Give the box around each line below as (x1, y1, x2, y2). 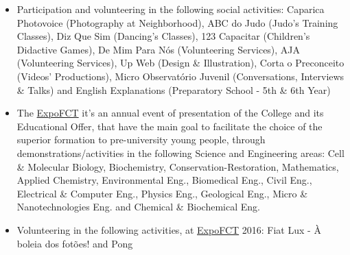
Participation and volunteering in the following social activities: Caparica (16, 2, 325, 16)
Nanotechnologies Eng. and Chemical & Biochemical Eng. (16, 199, 260, 214)
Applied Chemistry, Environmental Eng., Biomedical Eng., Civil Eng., (16, 173, 312, 187)
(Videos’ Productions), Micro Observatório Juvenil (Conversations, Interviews (16, 69, 345, 83)
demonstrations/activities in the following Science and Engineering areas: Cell (16, 145, 345, 160)
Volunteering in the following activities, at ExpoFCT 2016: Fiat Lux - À (16, 222, 321, 236)
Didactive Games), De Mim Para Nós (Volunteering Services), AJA (16, 42, 301, 56)
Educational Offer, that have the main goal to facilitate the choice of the (16, 119, 323, 133)
